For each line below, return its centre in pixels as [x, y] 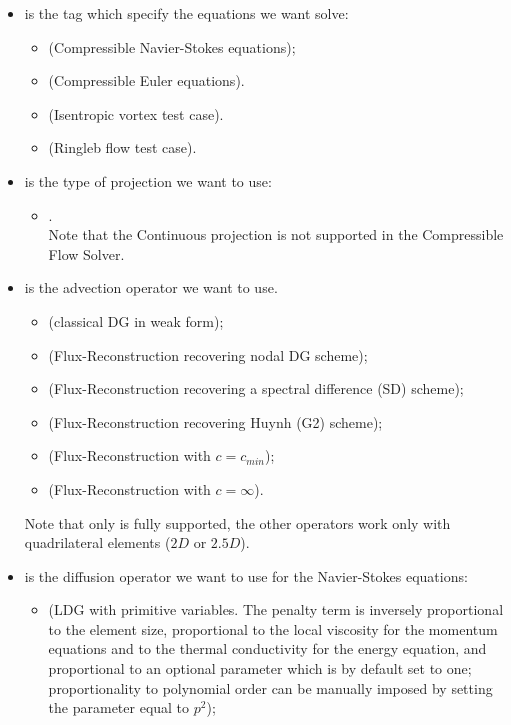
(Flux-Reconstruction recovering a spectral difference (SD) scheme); [256, 388]
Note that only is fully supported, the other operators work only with [237, 522]
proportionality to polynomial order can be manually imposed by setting [270, 687]
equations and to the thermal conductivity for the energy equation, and [267, 648]
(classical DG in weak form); [136, 320]
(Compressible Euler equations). [146, 80]
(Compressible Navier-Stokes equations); [172, 46]
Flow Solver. [86, 253]
